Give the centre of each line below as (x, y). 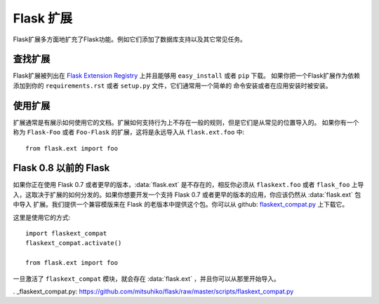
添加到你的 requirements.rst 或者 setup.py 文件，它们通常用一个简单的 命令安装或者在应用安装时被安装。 (172, 85)
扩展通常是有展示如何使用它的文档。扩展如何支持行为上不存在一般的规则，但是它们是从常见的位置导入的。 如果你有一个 (186, 122)
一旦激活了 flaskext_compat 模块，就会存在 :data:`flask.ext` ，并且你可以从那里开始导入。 (147, 278)
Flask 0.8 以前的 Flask (61, 168)
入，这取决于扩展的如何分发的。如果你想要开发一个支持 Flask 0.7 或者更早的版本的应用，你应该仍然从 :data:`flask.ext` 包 (187, 194)
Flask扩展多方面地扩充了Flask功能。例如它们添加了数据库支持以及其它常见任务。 (130, 39)
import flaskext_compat (66, 234)
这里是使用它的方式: (42, 217)
